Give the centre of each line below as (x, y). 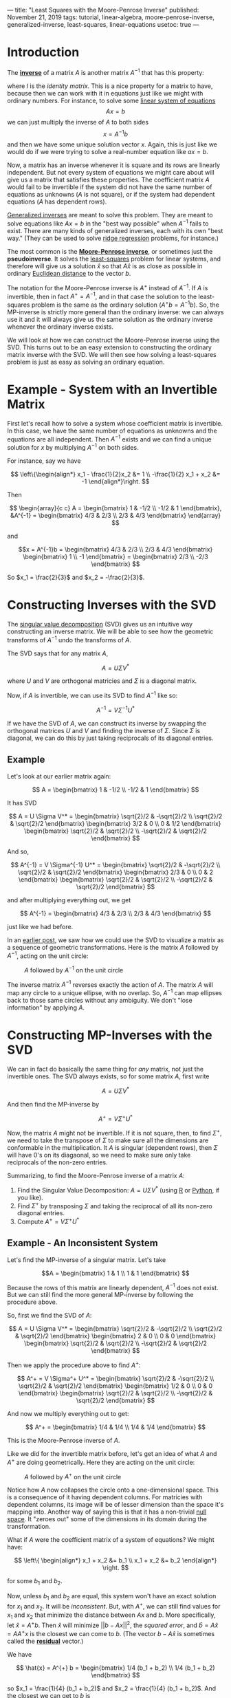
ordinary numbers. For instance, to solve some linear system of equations (111, 100)
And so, (18, 851)
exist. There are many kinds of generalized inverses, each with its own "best (115, 230)
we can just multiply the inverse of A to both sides (78, 122)
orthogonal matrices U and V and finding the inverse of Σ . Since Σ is (104, 730)
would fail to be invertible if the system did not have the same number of (110, 187)
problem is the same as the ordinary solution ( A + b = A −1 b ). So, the (125, 304)
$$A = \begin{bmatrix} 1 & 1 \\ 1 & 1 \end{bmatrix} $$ (115, 1273)
